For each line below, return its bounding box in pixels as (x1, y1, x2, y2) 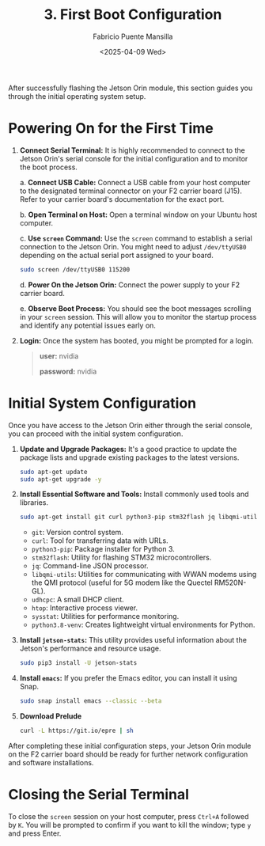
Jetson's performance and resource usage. (19, 643, 161, 654)
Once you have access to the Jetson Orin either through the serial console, (8, 420, 253, 430)
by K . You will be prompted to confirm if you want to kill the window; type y (8, 820, 252, 829)
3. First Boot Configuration (44, 6, 222, 24)
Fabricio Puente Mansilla (93, 32, 173, 41)
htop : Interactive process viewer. (31, 603, 138, 613)
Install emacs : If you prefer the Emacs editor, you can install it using (19, 673, 237, 683)
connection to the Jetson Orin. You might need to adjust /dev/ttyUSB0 (19, 241, 247, 251)
